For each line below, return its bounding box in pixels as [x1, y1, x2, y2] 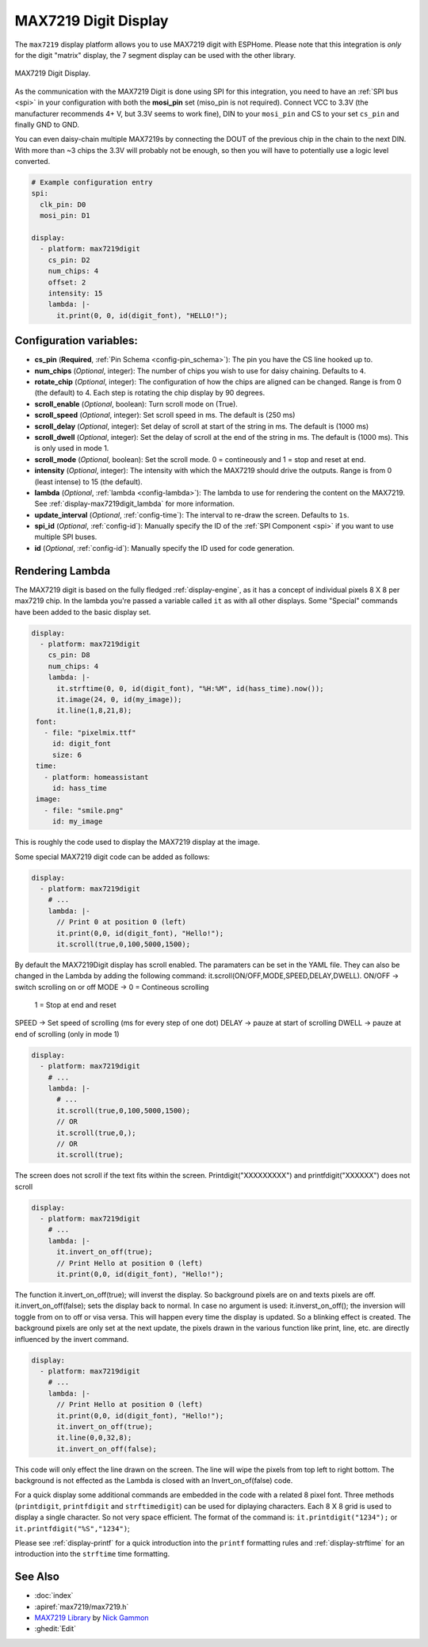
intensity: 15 [48, 289, 103, 297]
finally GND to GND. [14, 120, 79, 129]
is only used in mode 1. [34, 444, 109, 453]
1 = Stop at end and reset [34, 1000, 117, 1010]
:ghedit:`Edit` [34, 1624, 77, 1634]
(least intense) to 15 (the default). [34, 476, 143, 487]
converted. [14, 157, 51, 166]
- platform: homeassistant [44, 773, 149, 781]
